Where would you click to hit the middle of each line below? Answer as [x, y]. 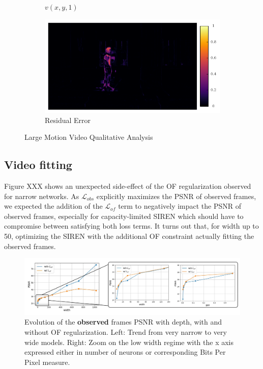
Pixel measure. [47, 362]
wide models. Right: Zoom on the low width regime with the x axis [129, 342]
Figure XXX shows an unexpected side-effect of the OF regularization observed [128, 186]
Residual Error [68, 120]
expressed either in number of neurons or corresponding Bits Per [125, 352]
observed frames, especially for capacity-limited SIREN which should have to [124, 216]
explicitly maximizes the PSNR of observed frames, [176, 196]
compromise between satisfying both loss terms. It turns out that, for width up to [131, 226]
